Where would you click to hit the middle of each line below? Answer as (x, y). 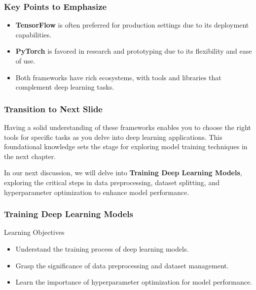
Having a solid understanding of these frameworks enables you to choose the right (128, 127)
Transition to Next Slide (53, 109)
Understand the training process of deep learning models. (102, 248)
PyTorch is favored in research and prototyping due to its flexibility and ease (134, 51)
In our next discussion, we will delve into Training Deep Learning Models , (123, 173)
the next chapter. (30, 156)
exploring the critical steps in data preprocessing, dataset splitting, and (112, 182)
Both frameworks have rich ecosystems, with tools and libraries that (118, 77)
